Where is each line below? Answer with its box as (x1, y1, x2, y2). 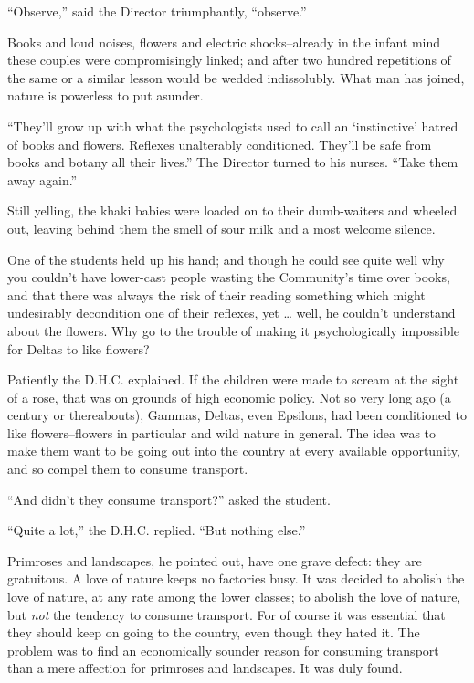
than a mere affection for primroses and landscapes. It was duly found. (7, 658, 403, 678)
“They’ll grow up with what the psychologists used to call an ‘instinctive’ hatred (7, 116, 458, 135)
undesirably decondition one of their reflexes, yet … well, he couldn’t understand (7, 303, 456, 322)
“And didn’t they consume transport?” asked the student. (7, 489, 331, 509)
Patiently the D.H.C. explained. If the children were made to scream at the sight (7, 370, 459, 389)
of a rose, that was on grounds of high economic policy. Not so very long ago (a (7, 387, 451, 406)
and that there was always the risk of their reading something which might (7, 285, 426, 304)
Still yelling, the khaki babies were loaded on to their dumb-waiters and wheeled (7, 201, 458, 220)
